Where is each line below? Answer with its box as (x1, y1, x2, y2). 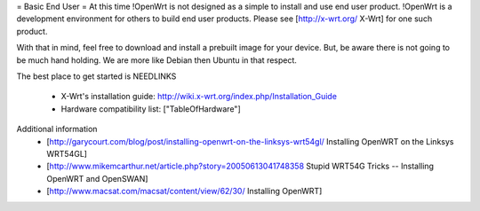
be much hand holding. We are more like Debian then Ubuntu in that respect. (16, 54, 298, 66)
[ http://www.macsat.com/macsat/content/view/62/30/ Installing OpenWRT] (46, 186, 323, 197)
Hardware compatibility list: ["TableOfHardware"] (60, 103, 241, 114)
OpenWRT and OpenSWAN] (46, 173, 148, 184)
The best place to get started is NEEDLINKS (16, 71, 177, 82)
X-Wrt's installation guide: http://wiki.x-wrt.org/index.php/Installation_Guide (60, 91, 338, 102)
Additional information (16, 124, 98, 135)
